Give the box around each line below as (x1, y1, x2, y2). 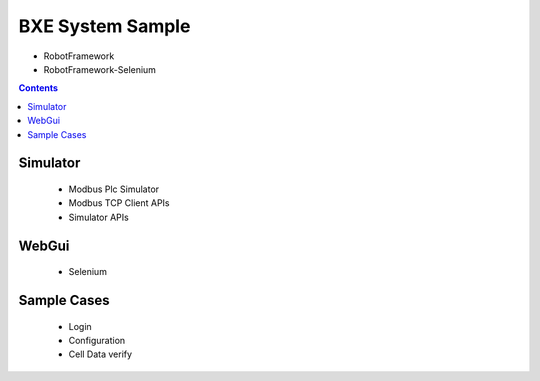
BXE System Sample (18, 15, 191, 37)
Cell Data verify (68, 348, 133, 360)
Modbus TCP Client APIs (68, 197, 170, 209)
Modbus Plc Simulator (68, 183, 160, 195)
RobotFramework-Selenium (43, 63, 157, 75)
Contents (18, 82, 59, 94)
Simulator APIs (68, 211, 129, 223)
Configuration (68, 334, 126, 346)
